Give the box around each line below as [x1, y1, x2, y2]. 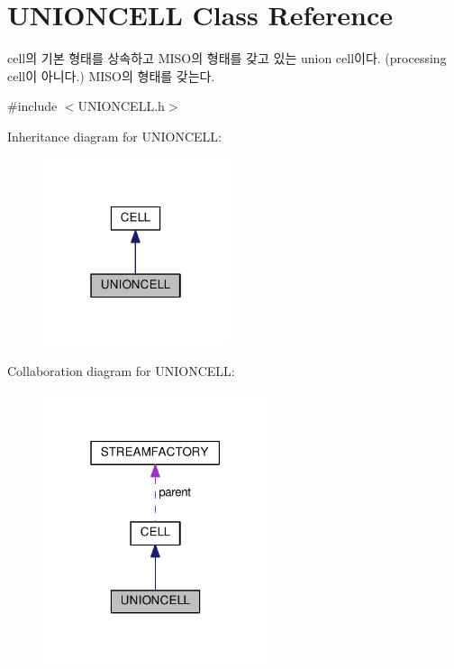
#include [7, 96, 58, 115]
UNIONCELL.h [77, 96, 165, 115]
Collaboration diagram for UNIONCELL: [7, 361, 235, 380]
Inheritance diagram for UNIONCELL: [7, 126, 222, 145]
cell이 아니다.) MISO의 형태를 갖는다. [7, 66, 215, 85]
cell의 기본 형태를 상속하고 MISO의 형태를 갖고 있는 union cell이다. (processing [7, 49, 447, 68]
